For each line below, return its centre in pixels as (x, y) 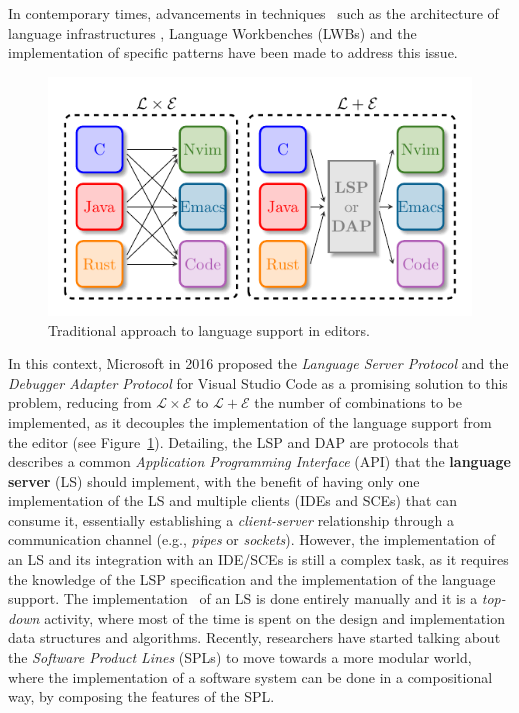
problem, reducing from (80, 402)
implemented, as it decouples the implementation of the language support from (250, 421)
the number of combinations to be (358, 402)
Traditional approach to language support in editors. (209, 329)
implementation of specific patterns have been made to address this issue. (233, 52)
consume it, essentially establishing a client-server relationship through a (231, 519)
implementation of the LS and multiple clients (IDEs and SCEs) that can (233, 500)
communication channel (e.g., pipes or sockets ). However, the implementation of (251, 539)
